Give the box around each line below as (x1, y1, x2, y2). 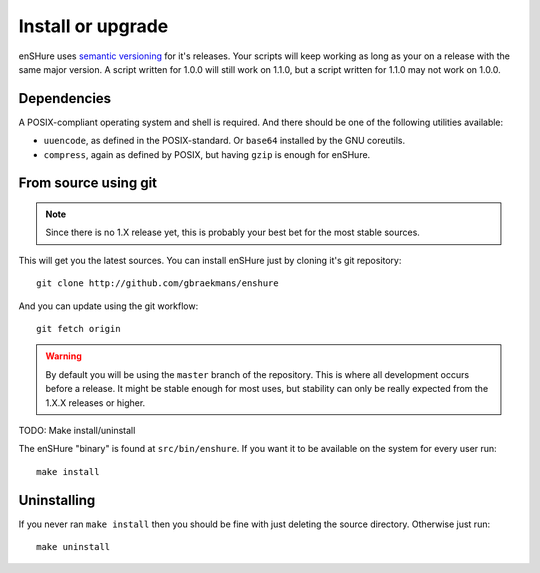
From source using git (18, 175, 158, 192)
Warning (45, 350, 82, 362)
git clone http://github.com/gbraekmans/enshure (36, 278, 279, 289)
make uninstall (36, 541, 111, 553)
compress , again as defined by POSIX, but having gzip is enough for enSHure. (43, 148, 371, 160)
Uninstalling (18, 491, 96, 509)
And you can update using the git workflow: (18, 300, 199, 312)
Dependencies (18, 90, 112, 107)
